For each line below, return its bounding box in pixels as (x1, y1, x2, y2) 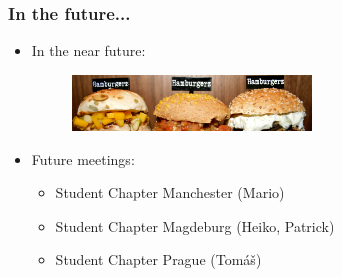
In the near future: (31, 40, 146, 61)
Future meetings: (31, 148, 135, 169)
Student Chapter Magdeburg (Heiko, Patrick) (55, 215, 335, 236)
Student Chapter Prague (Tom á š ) (55, 249, 262, 270)
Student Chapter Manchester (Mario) (55, 182, 285, 203)
